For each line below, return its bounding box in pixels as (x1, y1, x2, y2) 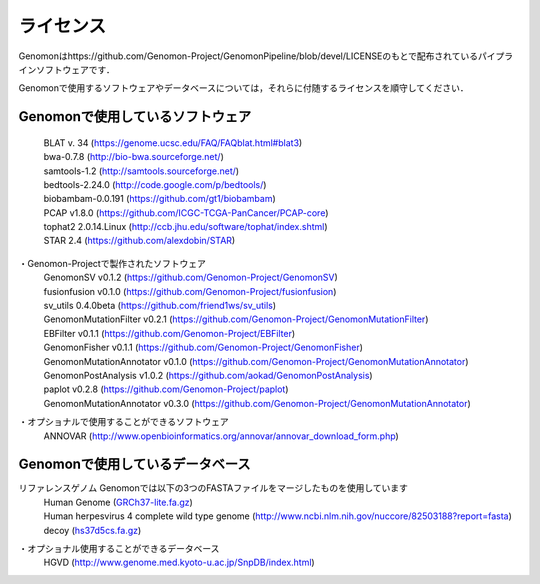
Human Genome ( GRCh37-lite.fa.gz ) (43, 496, 194, 508)
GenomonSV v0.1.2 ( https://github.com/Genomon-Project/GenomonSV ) (43, 271, 339, 284)
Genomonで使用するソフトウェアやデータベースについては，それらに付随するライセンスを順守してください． (18, 82, 469, 94)
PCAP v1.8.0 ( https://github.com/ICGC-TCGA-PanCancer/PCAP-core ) (43, 206, 329, 219)
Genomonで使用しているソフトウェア (18, 108, 252, 125)
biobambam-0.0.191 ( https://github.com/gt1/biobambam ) (43, 193, 277, 205)
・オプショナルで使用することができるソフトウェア (18, 416, 229, 428)
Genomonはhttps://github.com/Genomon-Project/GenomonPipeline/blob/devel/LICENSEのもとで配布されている (18, 50, 479, 62)
